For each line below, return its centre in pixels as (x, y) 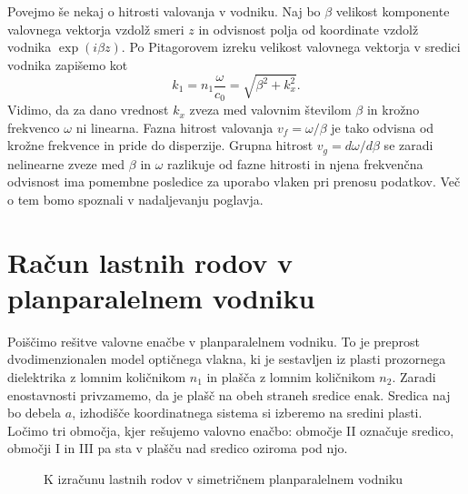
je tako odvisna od (383, 127)
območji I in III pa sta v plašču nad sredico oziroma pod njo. (178, 448)
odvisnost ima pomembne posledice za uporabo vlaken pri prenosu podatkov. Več (234, 181)
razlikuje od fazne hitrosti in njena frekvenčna (295, 163)
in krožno (393, 110)
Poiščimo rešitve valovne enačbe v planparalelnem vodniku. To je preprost (214, 341)
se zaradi (408, 145)
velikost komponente (393, 11)
